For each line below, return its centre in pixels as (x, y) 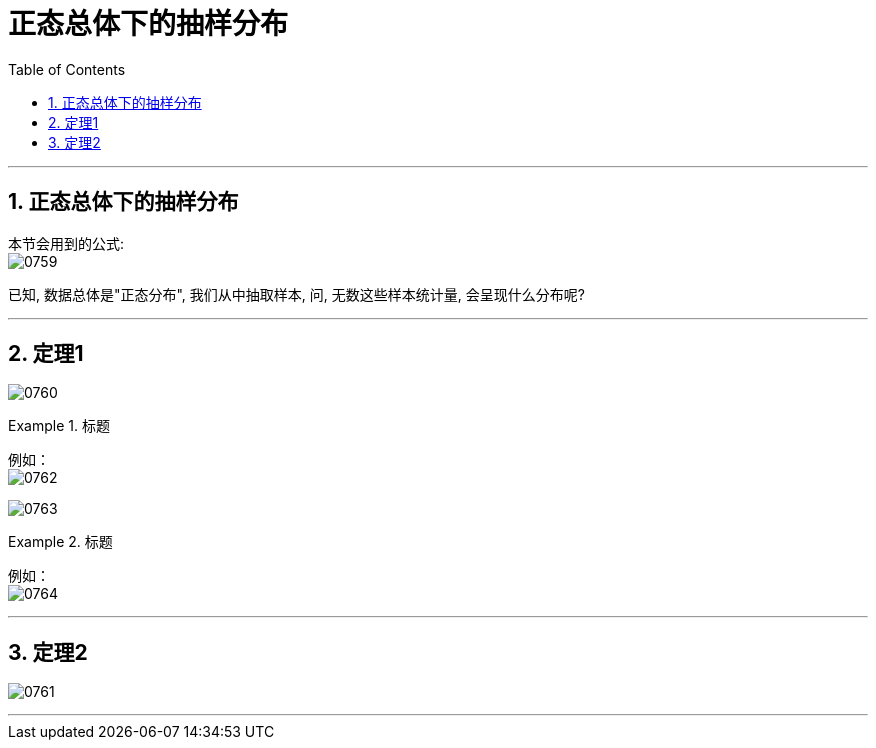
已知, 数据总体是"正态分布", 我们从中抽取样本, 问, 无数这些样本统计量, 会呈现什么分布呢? (296, 294)
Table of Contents (67, 69)
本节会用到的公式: (66, 243)
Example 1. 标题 (59, 426)
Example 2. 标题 (60, 542)
